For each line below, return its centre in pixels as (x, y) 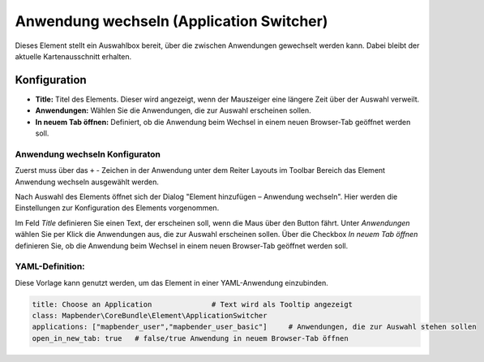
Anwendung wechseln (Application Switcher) (171, 21)
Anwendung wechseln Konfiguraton (88, 154)
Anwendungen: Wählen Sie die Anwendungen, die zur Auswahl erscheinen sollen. (173, 110)
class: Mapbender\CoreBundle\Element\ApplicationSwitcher (150, 316)
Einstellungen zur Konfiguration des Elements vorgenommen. (117, 208)
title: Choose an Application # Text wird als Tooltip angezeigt (192, 304)
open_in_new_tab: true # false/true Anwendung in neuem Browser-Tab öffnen (190, 338)
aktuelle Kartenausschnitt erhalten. (73, 56)
